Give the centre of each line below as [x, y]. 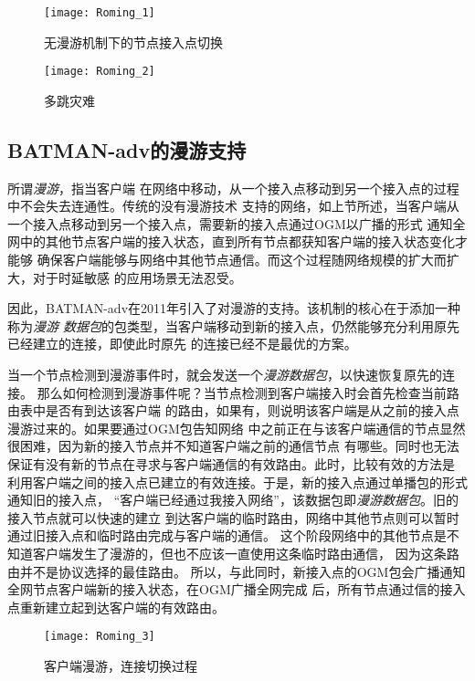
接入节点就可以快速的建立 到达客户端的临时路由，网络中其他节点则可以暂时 [233, 517]
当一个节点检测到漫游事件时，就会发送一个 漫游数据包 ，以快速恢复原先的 [225, 375]
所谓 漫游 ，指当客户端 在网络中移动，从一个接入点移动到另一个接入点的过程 [233, 188]
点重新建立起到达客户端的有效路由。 [116, 607]
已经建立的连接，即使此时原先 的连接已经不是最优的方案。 [182, 344]
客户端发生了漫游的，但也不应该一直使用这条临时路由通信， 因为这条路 [246, 553]
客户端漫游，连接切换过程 [121, 666]
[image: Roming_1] [100, 13]
